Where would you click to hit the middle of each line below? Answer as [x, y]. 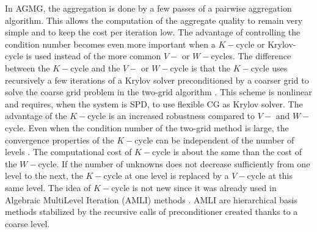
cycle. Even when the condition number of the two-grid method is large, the [147, 127]
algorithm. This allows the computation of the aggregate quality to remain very [154, 20]
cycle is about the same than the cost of [227, 152]
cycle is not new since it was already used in [194, 187]
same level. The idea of [48, 187]
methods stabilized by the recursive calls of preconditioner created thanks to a [151, 212]
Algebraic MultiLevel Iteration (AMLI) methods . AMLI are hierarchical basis [151, 199]
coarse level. [27, 223]
